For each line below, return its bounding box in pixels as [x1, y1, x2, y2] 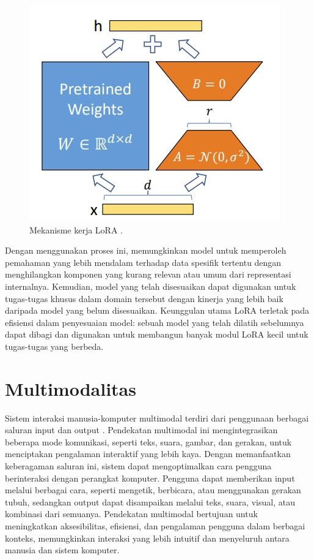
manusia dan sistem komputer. [5, 543, 120, 556]
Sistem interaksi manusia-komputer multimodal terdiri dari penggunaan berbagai [5, 411, 309, 424]
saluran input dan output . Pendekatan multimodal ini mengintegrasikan [5, 423, 278, 436]
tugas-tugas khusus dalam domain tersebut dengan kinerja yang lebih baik [5, 292, 283, 305]
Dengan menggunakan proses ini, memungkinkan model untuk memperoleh [5, 244, 287, 257]
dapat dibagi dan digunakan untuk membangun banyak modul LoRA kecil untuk [5, 328, 309, 341]
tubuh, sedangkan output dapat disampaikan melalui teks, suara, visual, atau [5, 495, 295, 508]
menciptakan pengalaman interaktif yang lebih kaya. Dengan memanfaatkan [5, 447, 291, 460]
